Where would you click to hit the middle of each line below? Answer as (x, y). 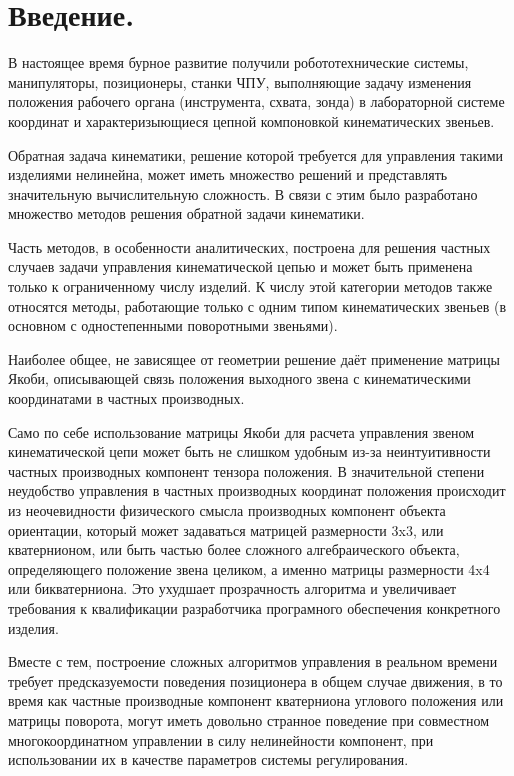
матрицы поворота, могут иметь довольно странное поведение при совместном (248, 719)
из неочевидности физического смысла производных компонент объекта (227, 510)
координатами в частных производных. (126, 398)
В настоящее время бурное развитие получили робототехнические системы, (238, 62)
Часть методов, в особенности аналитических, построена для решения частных (249, 246)
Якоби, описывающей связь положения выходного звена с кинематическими (239, 378)
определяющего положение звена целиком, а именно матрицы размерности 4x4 (249, 568)
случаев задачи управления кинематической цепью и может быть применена (240, 266)
